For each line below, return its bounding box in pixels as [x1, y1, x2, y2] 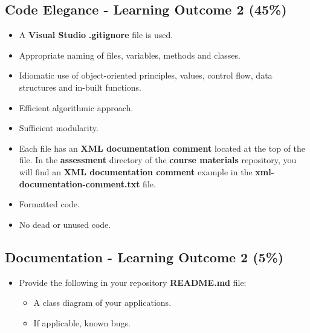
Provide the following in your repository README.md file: [19, 276, 247, 288]
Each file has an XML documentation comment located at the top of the [19, 141, 306, 154]
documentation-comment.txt [19, 177, 140, 190]
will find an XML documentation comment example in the [19, 165, 253, 178]
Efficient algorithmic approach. [19, 101, 134, 114]
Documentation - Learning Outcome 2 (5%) [5, 247, 284, 266]
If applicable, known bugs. [33, 316, 131, 329]
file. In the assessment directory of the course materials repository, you [19, 154, 297, 166]
